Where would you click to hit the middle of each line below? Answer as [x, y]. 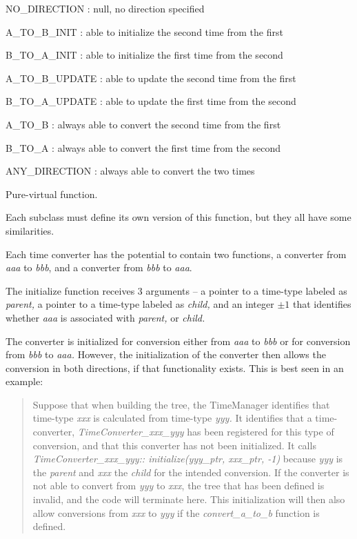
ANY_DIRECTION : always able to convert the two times [130, 171]
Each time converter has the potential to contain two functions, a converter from [176, 254]
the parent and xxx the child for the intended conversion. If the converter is [191, 472]
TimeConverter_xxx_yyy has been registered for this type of [206, 432]
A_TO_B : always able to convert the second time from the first [143, 124]
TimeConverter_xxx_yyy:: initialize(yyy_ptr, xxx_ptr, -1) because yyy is [188, 459]
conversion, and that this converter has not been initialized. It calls [174, 445]
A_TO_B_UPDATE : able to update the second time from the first [151, 78]
